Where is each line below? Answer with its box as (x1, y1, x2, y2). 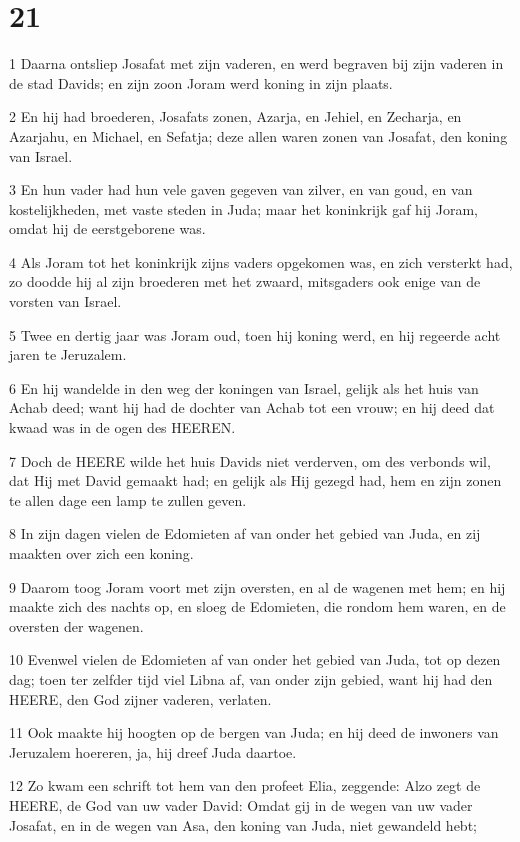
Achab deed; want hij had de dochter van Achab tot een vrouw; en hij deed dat (9, 397, 495, 418)
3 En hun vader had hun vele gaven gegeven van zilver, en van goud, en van (9, 179, 473, 200)
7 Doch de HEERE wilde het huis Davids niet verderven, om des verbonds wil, (9, 450, 491, 471)
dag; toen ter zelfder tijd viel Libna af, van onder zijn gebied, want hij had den (9, 668, 493, 689)
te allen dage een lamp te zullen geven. (9, 489, 247, 510)
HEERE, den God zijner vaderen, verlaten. (9, 688, 272, 709)
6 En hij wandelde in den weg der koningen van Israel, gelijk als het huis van (9, 377, 479, 398)
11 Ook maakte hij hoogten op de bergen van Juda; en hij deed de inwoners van (9, 722, 499, 743)
